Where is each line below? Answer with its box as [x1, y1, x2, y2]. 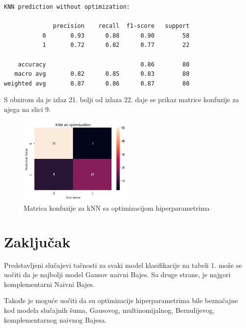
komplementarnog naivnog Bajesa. [4, 314, 107, 325]
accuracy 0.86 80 [18, 61, 190, 68]
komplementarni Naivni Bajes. [4, 279, 95, 289]
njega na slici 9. [4, 104, 51, 114]
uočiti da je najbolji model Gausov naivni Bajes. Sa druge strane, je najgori [4, 269, 231, 280]
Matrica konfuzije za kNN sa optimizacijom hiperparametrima [23, 202, 210, 213]
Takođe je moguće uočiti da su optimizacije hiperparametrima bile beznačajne [4, 295, 238, 306]
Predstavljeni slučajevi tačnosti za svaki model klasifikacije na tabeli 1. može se [4, 260, 242, 270]
